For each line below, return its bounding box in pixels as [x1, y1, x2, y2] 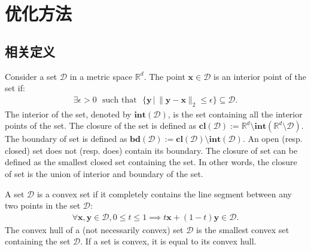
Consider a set [5, 70, 57, 82]
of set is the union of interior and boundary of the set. [5, 167, 203, 179]
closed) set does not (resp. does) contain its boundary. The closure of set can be [5, 144, 298, 156]
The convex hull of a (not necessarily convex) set [5, 223, 184, 235]
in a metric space [69, 70, 133, 82]
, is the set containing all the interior [167, 107, 303, 120]
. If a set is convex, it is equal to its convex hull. [80, 235, 257, 247]
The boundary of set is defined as [5, 132, 127, 145]
